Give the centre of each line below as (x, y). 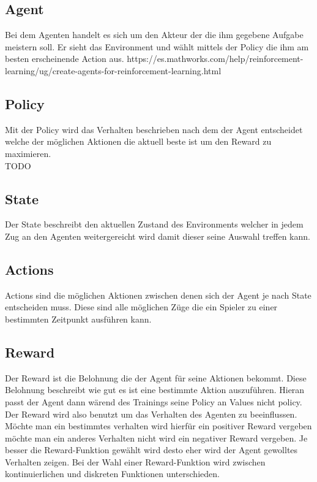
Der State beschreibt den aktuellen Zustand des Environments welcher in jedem (154, 224)
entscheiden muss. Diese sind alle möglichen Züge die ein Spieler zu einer (141, 307)
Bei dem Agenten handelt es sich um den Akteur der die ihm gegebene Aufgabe (154, 35)
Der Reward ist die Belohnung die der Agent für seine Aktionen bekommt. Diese (156, 377)
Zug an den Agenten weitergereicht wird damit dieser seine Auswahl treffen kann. (158, 236)
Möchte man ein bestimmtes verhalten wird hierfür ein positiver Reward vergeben (158, 426)
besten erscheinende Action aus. (65, 59)
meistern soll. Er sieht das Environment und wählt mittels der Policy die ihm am (157, 46)
